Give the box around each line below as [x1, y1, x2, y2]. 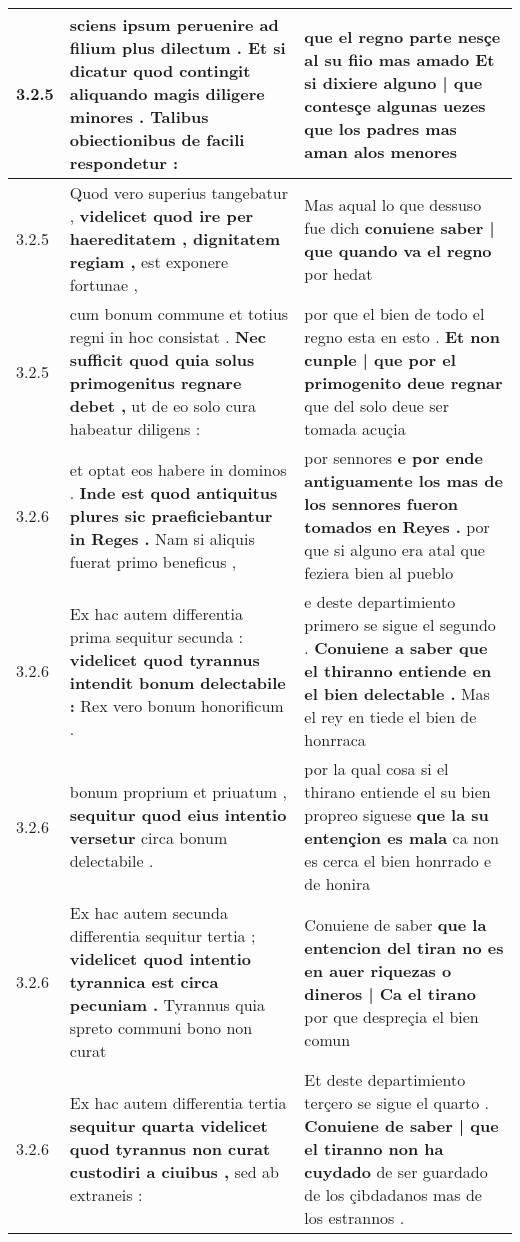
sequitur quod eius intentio [69, 803, 287, 826]
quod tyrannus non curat [69, 1137, 271, 1160]
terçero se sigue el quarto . [304, 1091, 490, 1114]
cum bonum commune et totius [69, 302, 289, 325]
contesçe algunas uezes [304, 93, 486, 117]
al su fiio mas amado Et [304, 47, 495, 71]
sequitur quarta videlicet [69, 1114, 268, 1137]
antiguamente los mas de [304, 469, 503, 492]
